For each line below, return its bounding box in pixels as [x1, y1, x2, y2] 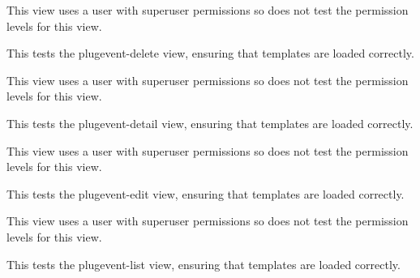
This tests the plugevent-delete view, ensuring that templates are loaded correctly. [6, 45, 414, 62]
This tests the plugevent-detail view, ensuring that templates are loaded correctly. [6, 114, 414, 131]
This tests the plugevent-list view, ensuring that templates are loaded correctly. [6, 255, 401, 272]
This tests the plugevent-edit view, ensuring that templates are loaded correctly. [6, 185, 405, 202]
